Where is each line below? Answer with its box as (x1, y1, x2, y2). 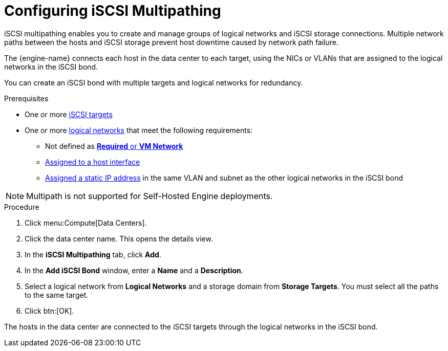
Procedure (4, 202, 39, 211)
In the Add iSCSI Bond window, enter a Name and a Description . (25, 266, 243, 275)
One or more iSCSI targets (25, 109, 113, 119)
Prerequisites (4, 94, 49, 103)
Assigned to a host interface (45, 157, 140, 166)
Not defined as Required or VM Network (45, 141, 183, 150)
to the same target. (25, 290, 89, 299)
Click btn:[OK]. (25, 306, 74, 315)
